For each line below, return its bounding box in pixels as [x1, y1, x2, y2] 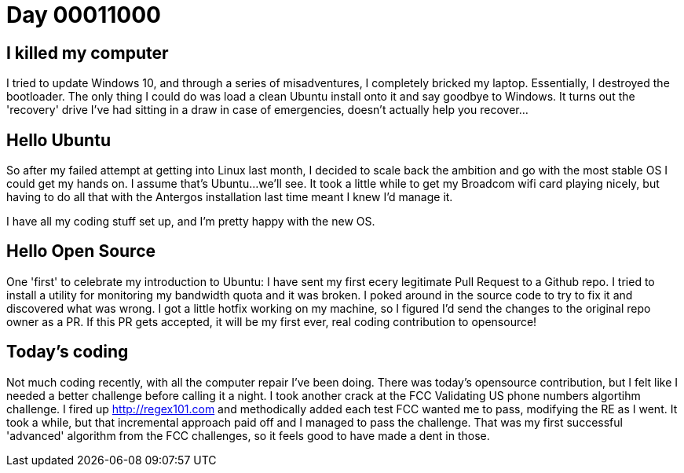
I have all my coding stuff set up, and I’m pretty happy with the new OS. [6, 214, 375, 229]
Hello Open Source [6, 241, 156, 262]
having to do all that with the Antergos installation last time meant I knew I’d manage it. [6, 190, 453, 204]
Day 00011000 [6, 2, 161, 28]
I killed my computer [6, 42, 169, 63]
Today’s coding [6, 342, 129, 362]
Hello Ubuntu [6, 130, 111, 150]
